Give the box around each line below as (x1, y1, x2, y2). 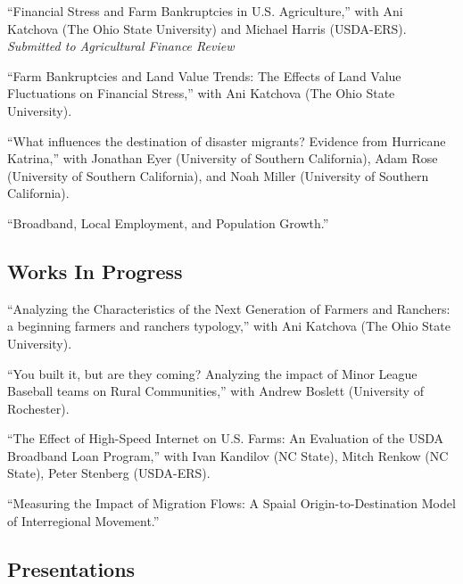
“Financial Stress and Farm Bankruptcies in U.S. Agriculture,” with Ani (7, 2, 403, 20)
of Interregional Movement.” (7, 511, 160, 530)
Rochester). (7, 399, 70, 417)
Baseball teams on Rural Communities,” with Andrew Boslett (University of (7, 382, 424, 400)
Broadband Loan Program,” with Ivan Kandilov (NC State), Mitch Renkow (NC (7, 446, 449, 465)
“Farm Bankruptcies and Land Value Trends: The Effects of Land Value (7, 66, 401, 85)
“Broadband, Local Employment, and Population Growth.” (7, 213, 329, 232)
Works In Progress (7, 257, 183, 284)
